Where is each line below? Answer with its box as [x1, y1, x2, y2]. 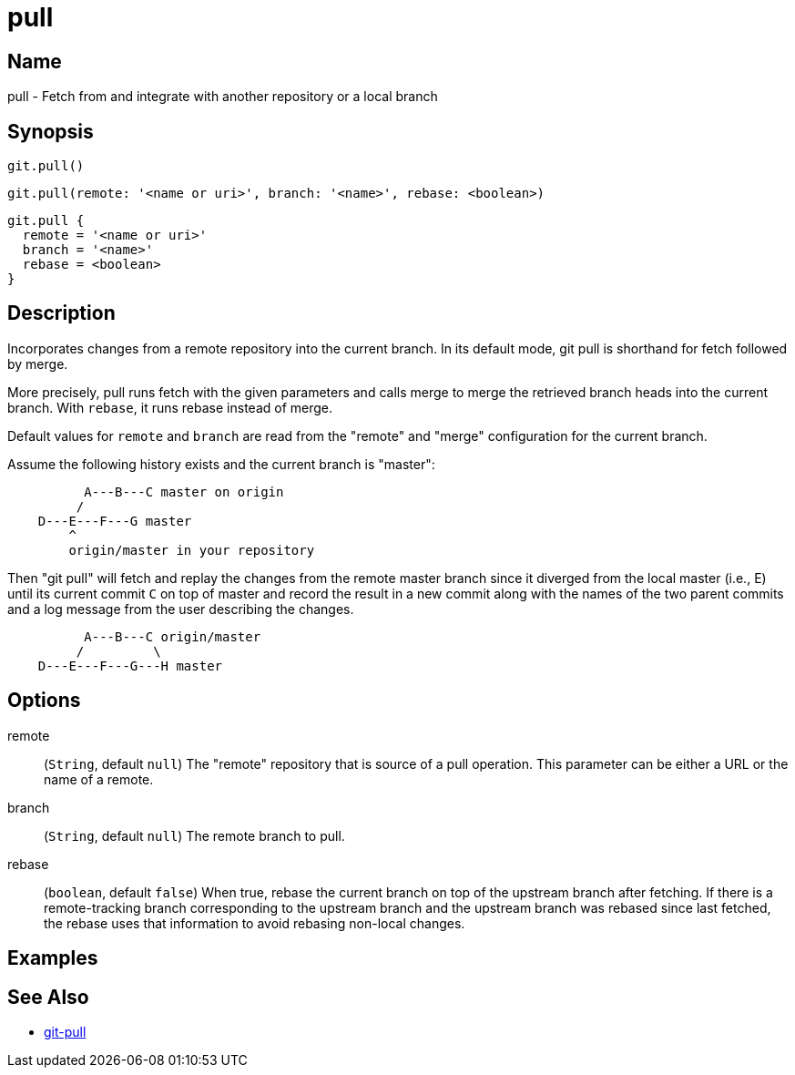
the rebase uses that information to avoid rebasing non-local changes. [44, 915, 465, 931]
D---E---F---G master [37, 513, 192, 528]
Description [7, 302, 116, 325]
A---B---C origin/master [84, 629, 261, 644]
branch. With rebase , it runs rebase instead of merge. [7, 399, 333, 415]
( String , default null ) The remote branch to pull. [44, 827, 345, 844]
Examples [7, 947, 98, 970]
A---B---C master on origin [84, 484, 284, 499]
